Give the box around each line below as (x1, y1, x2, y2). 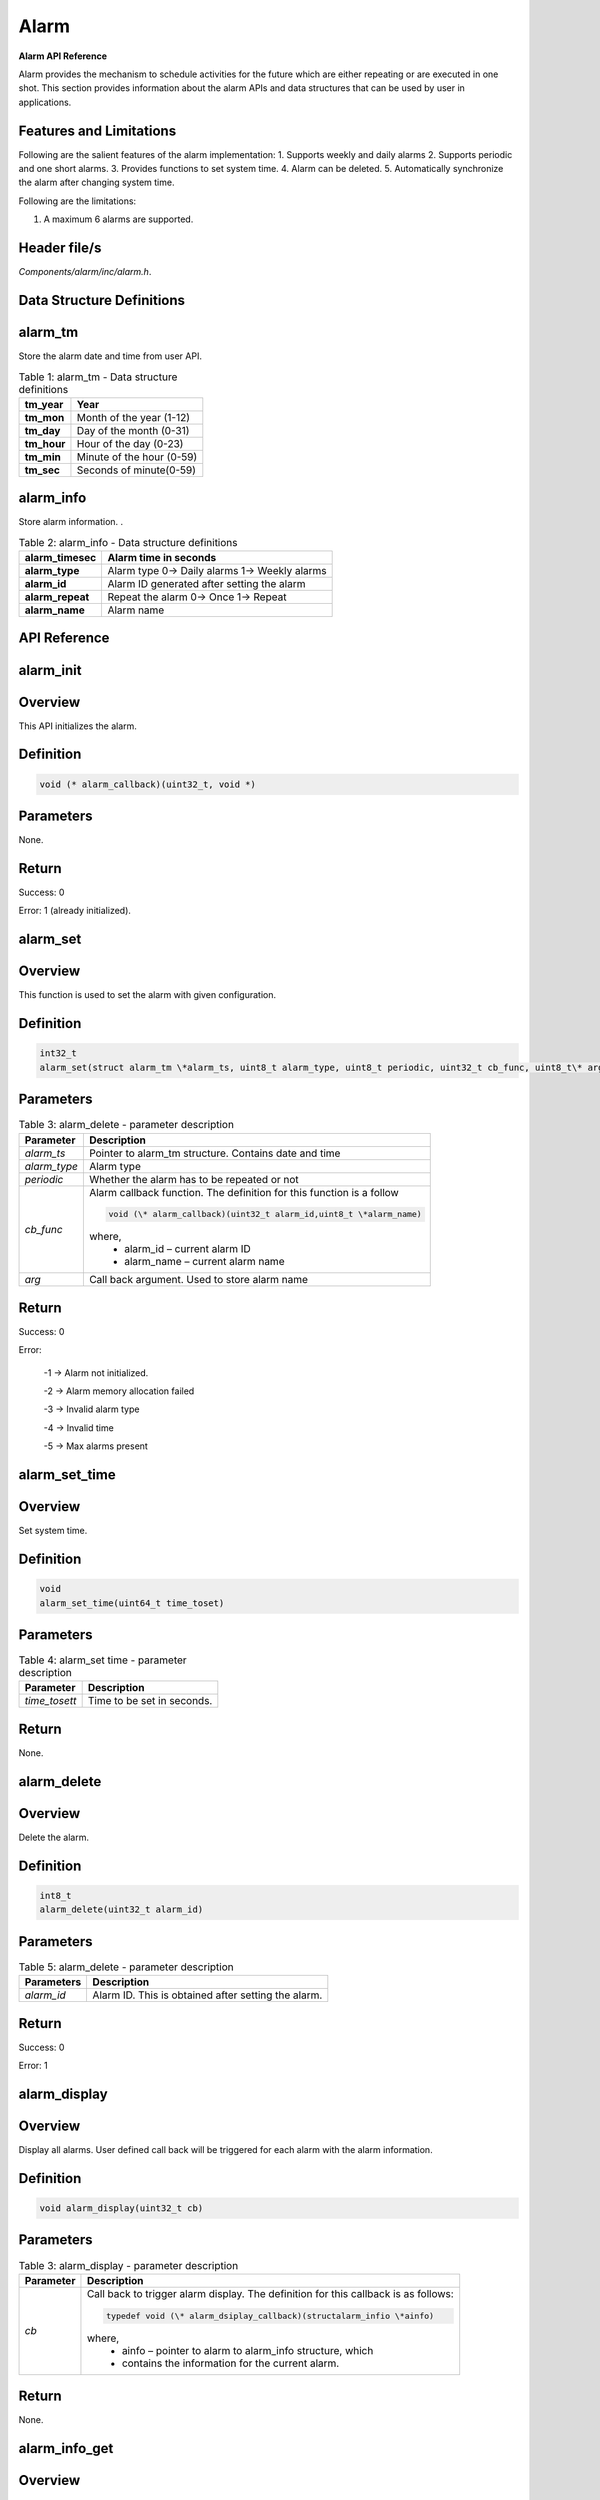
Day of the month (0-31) (76, 423, 190, 437)
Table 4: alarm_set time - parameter (18, 1653, 187, 1667)
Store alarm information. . (18, 516, 124, 528)
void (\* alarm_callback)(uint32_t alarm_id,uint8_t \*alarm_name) (108, 1209, 422, 1220)
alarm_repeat (24, 590, 90, 604)
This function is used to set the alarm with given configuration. (18, 989, 277, 1001)
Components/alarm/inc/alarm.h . (18, 266, 152, 278)
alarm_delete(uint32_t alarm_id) (39, 1904, 204, 1915)
